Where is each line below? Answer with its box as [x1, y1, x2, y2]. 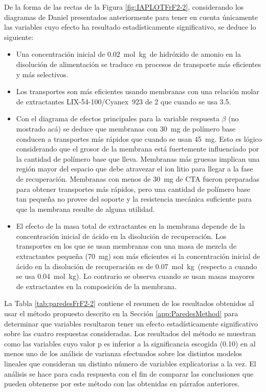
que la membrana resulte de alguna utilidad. [16, 203, 155, 214]
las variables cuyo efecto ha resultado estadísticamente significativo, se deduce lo [4, 21, 256, 32]
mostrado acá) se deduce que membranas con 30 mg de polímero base [16, 123, 236, 134]
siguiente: [4, 31, 34, 42]
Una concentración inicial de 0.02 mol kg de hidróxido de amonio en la [16, 49, 241, 59]
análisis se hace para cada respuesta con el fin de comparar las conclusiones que [4, 368, 254, 379]
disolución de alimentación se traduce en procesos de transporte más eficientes [16, 58, 261, 69]
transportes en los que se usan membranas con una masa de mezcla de [16, 241, 237, 251]
